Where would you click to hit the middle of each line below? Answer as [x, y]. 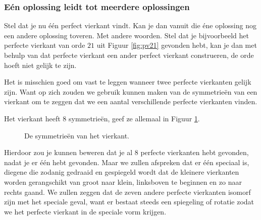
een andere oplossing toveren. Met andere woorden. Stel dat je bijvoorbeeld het [126, 35]
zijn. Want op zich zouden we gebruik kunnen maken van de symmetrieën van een [131, 91]
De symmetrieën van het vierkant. [77, 135]
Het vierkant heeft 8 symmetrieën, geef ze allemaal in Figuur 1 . [102, 118]
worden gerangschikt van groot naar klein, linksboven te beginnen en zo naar [123, 181]
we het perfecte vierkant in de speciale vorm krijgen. [85, 211]
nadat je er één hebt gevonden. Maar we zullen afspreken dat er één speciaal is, [127, 162]
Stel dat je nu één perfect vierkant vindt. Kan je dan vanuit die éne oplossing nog [130, 25]
